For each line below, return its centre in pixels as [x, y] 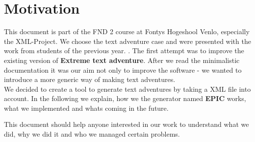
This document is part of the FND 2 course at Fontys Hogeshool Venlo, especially [127, 31]
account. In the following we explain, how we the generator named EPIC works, [125, 98]
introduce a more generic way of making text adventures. [90, 79]
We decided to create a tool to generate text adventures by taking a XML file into [127, 89]
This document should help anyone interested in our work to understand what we [127, 124]
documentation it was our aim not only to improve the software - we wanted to [123, 70]
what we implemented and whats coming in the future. [86, 108]
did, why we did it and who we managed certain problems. [92, 134]
